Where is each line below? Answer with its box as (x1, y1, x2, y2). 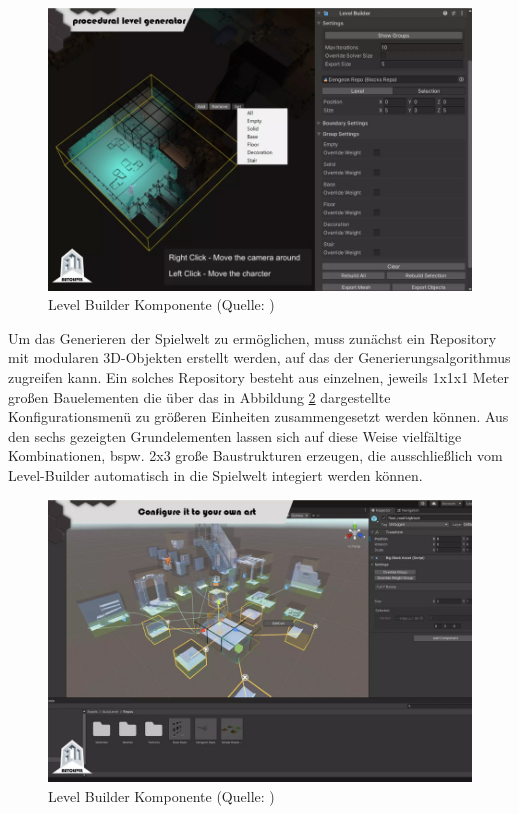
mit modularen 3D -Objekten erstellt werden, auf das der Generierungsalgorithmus (8, 347, 511, 368)
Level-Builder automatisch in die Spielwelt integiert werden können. (8, 465, 423, 485)
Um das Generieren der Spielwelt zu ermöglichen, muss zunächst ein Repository (8, 327, 497, 348)
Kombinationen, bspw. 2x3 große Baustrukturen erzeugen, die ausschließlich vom (8, 445, 503, 466)
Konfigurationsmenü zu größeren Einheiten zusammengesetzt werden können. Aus (8, 406, 509, 427)
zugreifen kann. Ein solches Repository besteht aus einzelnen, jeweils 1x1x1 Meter (8, 367, 510, 388)
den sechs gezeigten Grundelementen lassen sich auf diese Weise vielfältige (8, 425, 462, 446)
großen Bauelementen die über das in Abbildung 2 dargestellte (8, 386, 391, 407)
